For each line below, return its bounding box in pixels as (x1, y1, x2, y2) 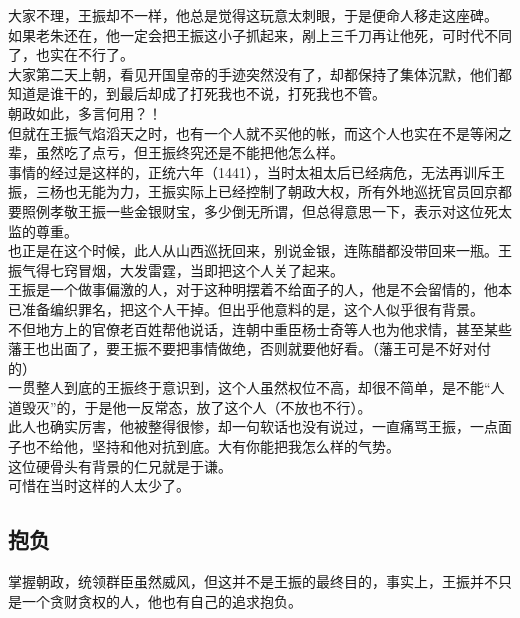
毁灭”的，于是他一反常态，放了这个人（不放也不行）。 (21, 396, 372, 417)
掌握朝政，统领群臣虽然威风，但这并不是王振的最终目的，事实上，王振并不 (8, 571, 498, 592)
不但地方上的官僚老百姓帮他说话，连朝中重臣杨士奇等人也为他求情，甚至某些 (8, 318, 512, 339)
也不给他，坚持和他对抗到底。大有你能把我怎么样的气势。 (21, 436, 400, 457)
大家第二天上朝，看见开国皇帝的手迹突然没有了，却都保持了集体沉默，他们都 (8, 63, 512, 84)
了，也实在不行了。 (8, 44, 134, 65)
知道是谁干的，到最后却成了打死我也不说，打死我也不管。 (8, 83, 386, 104)
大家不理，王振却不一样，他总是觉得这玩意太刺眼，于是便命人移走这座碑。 (8, 5, 498, 25)
